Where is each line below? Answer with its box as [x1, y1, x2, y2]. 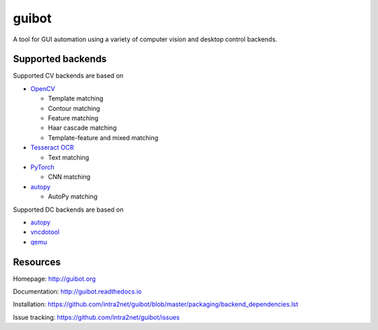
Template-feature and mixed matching [48, 133, 159, 142]
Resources [13, 256, 61, 268]
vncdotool [30, 228, 59, 236]
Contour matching [48, 104, 101, 112]
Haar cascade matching [48, 123, 117, 132]
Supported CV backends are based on [13, 71, 124, 80]
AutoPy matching [48, 193, 98, 201]
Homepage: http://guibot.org [13, 274, 96, 283]
